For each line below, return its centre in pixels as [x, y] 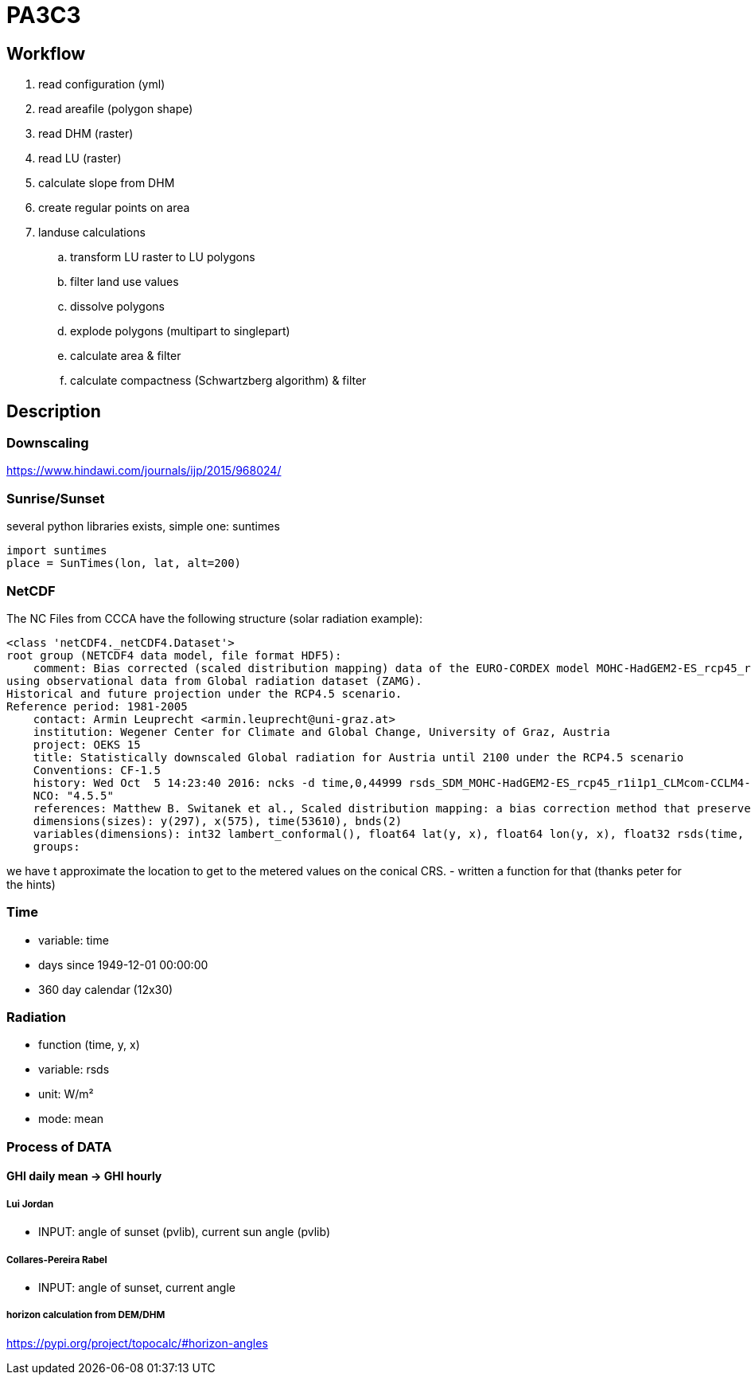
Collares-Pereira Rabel [57, 1260]
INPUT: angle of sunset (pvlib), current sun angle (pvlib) [185, 1232]
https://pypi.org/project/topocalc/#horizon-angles [137, 1343]
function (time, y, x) [89, 1045]
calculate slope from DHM [107, 183]
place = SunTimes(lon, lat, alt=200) [124, 563]
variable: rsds [74, 1070]
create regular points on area [114, 208]
